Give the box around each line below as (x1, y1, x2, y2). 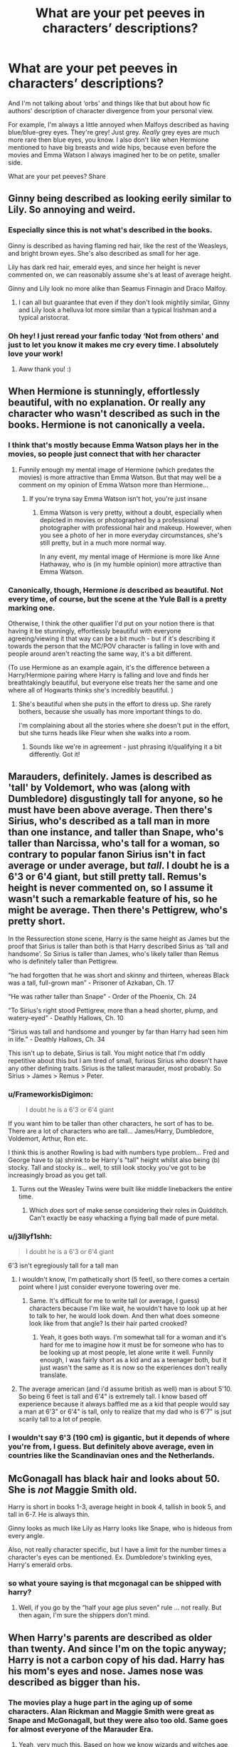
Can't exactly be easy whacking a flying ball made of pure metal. (28, 1213, 219, 1223)
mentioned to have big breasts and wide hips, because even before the (8, 142, 217, 151)
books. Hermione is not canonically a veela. (8, 419, 206, 431)
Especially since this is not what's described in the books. (8, 225, 213, 235)
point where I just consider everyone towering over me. (18, 1282, 181, 1291)
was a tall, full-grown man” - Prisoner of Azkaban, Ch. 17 (8, 978, 174, 987)
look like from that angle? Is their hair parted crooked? (28, 1320, 188, 1328)
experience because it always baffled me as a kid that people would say (18, 1400, 230, 1409)
